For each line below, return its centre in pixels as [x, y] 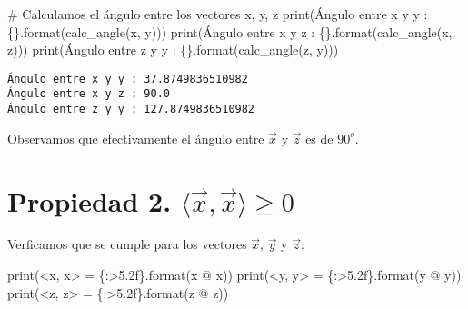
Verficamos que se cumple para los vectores [127, 244]
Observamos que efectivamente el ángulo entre [136, 138]
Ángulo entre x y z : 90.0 [89, 94]
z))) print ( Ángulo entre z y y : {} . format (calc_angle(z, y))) [173, 50]
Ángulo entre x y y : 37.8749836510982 [128, 79]
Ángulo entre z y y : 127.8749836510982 [131, 110]
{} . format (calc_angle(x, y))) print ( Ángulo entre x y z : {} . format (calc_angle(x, [230, 31]
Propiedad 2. [90, 200]
